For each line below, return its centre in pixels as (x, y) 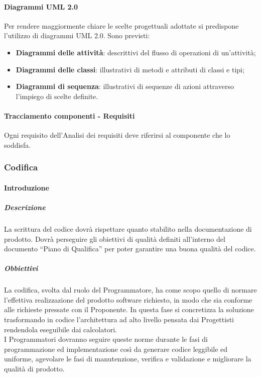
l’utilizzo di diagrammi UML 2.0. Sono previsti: (77, 35)
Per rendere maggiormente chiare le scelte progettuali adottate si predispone (121, 25)
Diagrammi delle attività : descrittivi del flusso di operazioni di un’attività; (136, 52)
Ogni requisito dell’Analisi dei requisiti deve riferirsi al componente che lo (117, 135)
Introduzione (27, 187)
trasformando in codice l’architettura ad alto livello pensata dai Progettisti (119, 319)
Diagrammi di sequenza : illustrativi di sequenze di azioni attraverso (125, 86)
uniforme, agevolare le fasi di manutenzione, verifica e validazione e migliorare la (128, 359)
